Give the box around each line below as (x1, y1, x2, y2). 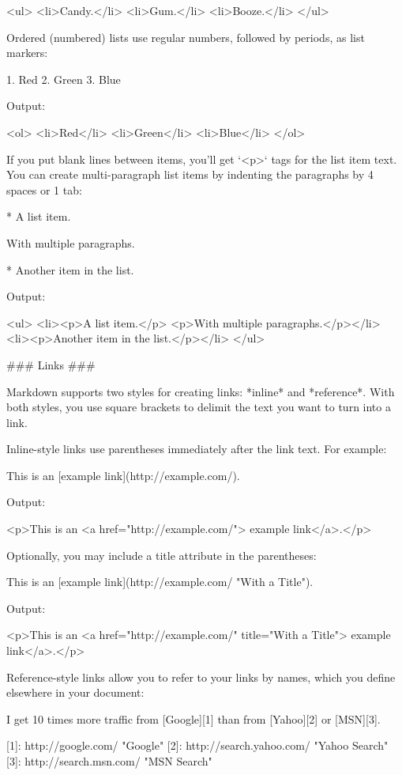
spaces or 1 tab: (6, 181, 82, 198)
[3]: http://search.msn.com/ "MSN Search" (6, 753, 212, 769)
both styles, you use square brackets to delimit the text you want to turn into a (6, 399, 391, 415)
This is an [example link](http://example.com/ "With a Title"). (6, 573, 314, 590)
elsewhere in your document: (6, 684, 145, 701)
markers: (6, 44, 48, 61)
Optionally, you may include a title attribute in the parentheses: (6, 546, 317, 563)
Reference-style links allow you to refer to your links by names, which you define (6, 668, 396, 685)
